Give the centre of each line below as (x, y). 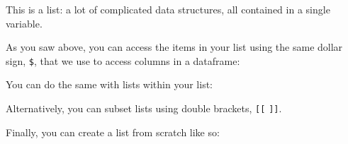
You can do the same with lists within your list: (110, 84)
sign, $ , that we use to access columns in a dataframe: (123, 60)
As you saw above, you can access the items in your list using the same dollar (174, 47)
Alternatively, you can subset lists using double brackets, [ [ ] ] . (144, 108)
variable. (24, 23)
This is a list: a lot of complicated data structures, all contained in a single (168, 9)
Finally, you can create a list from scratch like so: (113, 132)
